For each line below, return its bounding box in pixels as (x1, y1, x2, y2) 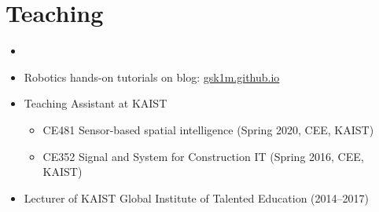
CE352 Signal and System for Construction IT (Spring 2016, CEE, (42, 148, 364, 164)
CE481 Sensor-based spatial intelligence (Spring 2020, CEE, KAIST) (42, 121, 374, 137)
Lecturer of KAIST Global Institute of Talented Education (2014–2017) (24, 189, 369, 206)
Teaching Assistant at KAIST (24, 95, 167, 111)
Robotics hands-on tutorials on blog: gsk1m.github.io (24, 68, 280, 85)
